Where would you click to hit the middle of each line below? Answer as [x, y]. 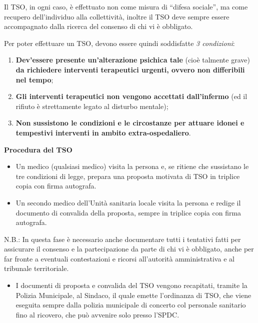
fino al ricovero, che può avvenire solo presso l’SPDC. [97, 314]
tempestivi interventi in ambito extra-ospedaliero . [103, 132]
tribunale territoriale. [36, 268]
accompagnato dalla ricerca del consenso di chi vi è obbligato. [98, 26]
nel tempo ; [34, 79]
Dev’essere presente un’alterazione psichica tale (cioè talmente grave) [133, 60]
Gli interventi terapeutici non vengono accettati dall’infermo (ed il [131, 96]
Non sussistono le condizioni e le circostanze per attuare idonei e [130, 123]
